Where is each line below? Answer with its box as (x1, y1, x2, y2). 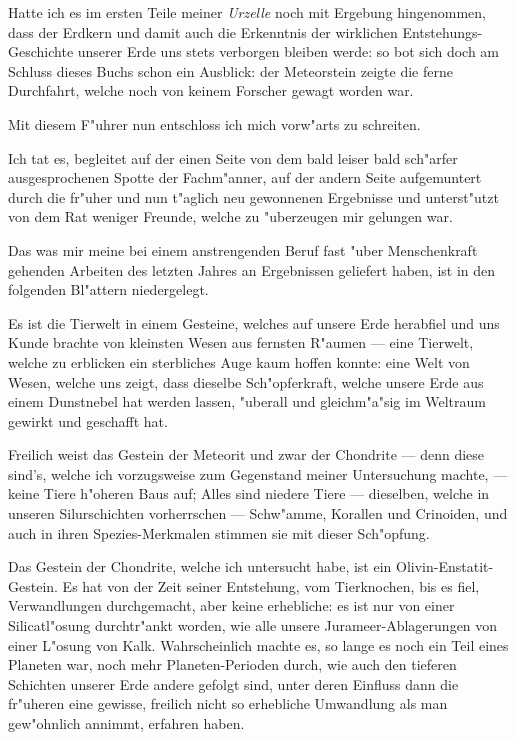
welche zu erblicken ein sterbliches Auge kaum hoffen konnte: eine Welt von (8, 351, 470, 372)
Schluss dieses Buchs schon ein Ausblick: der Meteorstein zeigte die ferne (8, 60, 453, 81)
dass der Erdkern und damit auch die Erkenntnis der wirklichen (8, 21, 398, 42)
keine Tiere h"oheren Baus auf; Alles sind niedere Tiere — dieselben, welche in (8, 483, 490, 504)
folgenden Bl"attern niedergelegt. (8, 279, 209, 300)
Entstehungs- (402, 21, 483, 42)
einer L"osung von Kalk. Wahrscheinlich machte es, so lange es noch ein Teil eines (8, 634, 509, 655)
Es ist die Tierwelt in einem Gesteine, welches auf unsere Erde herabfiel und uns (8, 312, 500, 333)
